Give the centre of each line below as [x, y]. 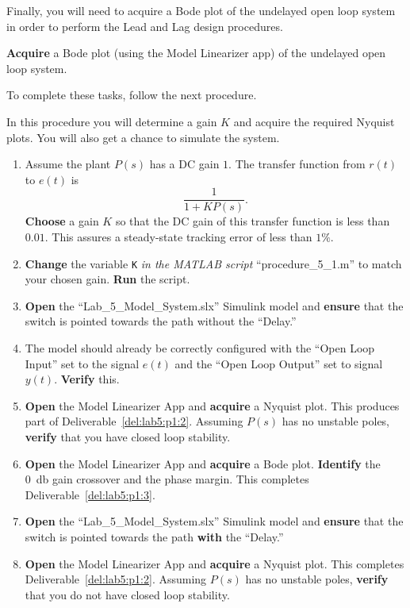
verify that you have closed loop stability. [128, 437]
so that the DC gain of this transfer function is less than [253, 221]
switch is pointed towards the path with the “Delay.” [154, 536]
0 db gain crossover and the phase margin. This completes [167, 479]
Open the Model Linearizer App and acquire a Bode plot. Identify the [203, 463]
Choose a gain [62, 221]
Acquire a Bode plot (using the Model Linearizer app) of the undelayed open [196, 53]
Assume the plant [68, 164]
